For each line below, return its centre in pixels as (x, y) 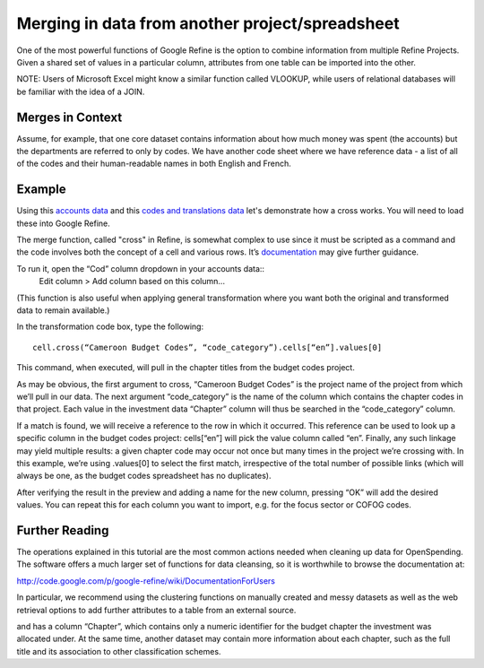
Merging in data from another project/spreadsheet (208, 23)
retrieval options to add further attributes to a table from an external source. (156, 610)
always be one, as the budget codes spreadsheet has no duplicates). (144, 476)
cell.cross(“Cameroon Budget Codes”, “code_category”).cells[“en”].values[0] (207, 347)
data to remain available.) (63, 310)
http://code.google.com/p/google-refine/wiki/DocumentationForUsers (146, 581)
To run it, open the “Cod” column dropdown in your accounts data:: (140, 268)
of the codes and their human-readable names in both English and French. (154, 164)
